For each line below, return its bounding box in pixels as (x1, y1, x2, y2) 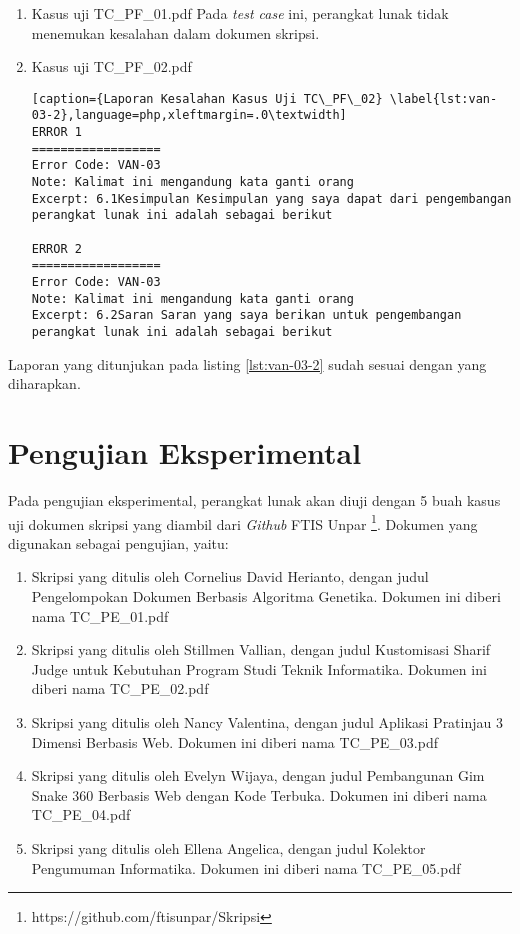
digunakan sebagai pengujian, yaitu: (8, 532, 229, 553)
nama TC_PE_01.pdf (31, 605, 169, 626)
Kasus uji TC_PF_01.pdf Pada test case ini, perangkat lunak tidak (31, 3, 449, 23)
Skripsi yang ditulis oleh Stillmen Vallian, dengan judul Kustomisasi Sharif (31, 639, 491, 660)
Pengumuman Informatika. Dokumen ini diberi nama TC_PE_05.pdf (31, 857, 461, 878)
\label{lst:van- (389, 91, 498, 106)
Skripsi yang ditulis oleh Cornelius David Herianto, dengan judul (31, 566, 429, 587)
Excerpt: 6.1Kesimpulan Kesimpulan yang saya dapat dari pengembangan (31, 191, 512, 206)
